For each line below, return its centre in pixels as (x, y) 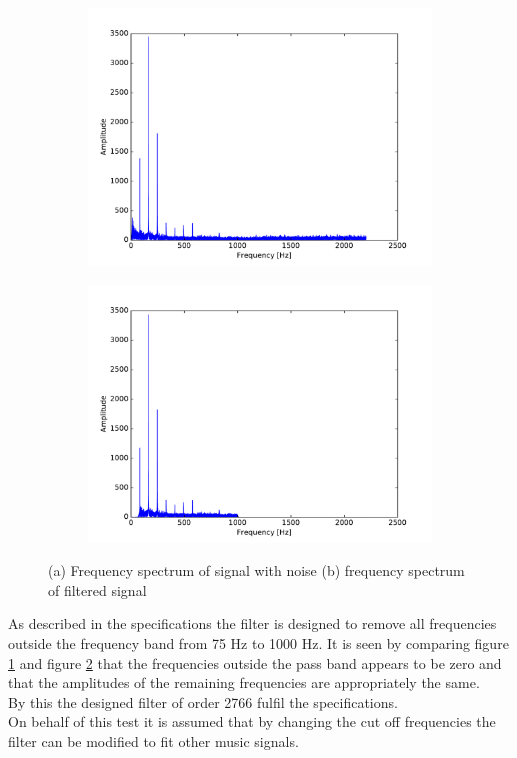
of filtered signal (97, 589)
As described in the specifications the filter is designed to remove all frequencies (252, 623)
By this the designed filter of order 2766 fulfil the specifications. (203, 701)
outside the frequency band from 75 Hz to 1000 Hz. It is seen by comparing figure (258, 642)
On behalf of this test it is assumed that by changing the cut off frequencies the (252, 721)
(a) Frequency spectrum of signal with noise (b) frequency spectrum (256, 570)
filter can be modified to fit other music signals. (153, 740)
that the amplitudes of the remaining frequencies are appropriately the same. (244, 682)
